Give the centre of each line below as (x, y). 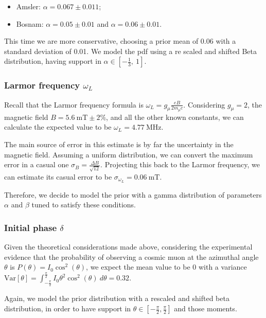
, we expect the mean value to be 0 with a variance (166, 267)
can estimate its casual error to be (58, 176)
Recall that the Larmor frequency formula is (74, 104)
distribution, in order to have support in (68, 308)
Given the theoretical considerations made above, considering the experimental (128, 247)
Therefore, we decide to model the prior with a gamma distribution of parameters (133, 194)
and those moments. (206, 308)
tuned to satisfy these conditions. (84, 205)
